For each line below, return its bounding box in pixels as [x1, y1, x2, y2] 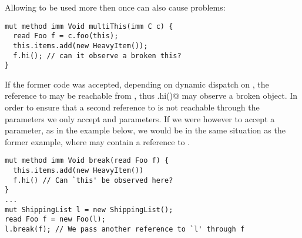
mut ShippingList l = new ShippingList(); [5, 205, 173, 214]
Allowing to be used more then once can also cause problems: [5, 1, 226, 13]
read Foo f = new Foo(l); [5, 215, 106, 224]
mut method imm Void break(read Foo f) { [5, 156, 169, 165]
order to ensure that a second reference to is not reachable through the [5, 101, 260, 113]
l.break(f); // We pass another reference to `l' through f [5, 225, 245, 234]
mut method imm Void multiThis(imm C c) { [5, 22, 173, 31]
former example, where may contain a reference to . [5, 135, 190, 148]
